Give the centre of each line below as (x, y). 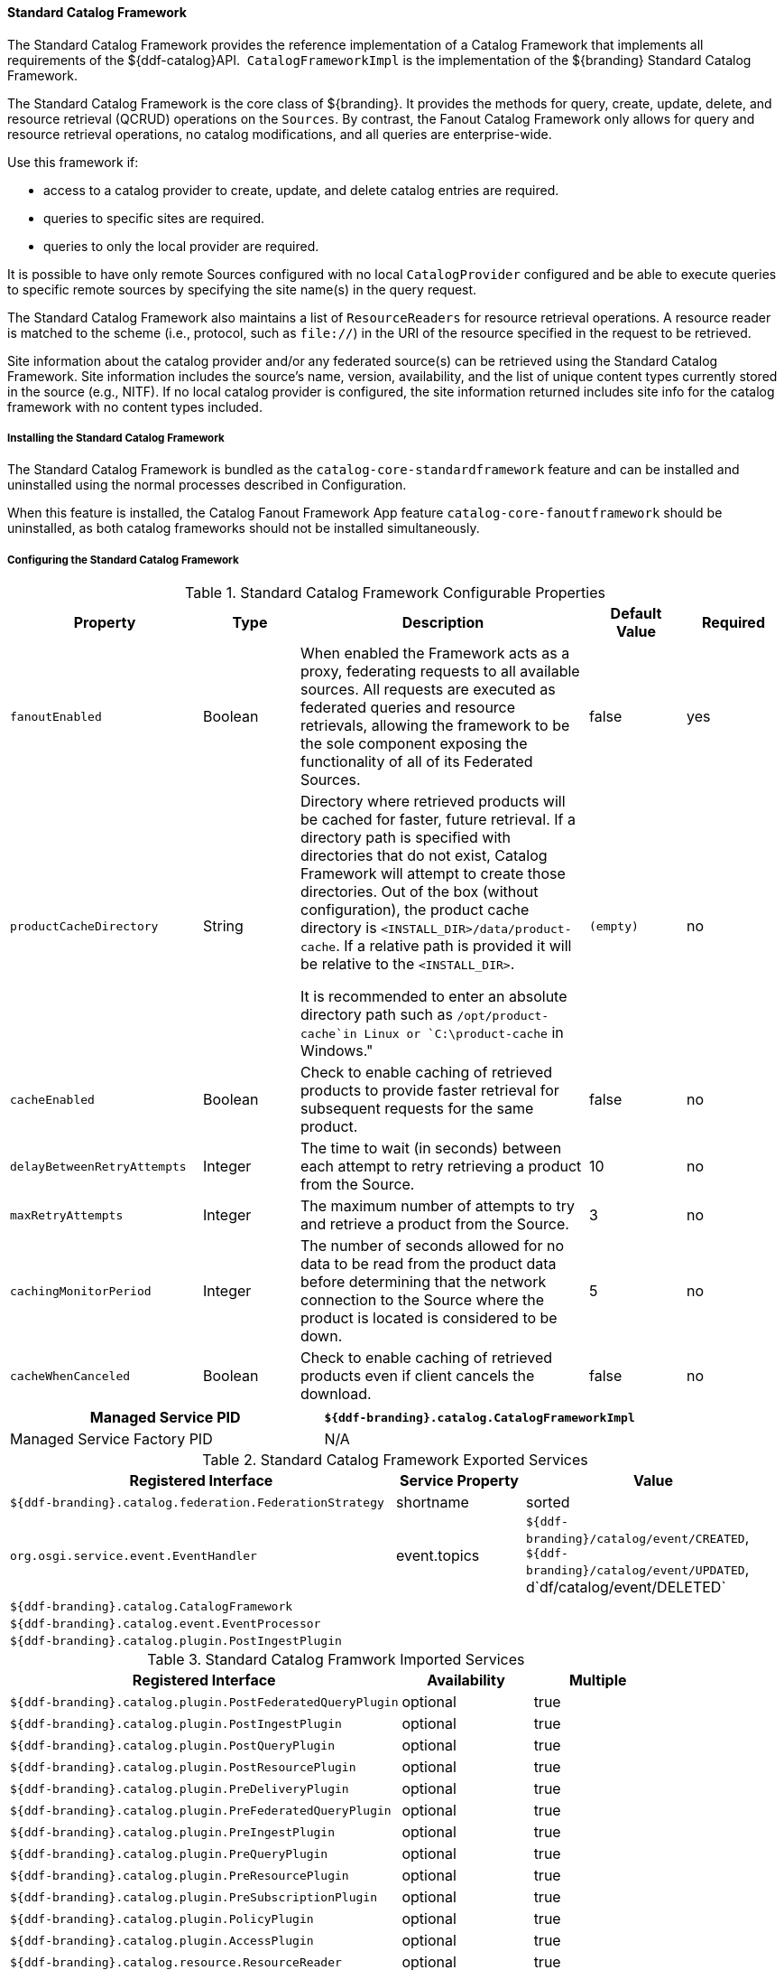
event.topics (438, 1556)
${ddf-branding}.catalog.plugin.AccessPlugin (162, 1940)
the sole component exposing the (414, 744)
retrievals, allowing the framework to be (435, 726)
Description (443, 623)
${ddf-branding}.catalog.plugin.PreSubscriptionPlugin (194, 1897)
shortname (433, 1503)
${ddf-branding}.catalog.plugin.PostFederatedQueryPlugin (204, 1702)
